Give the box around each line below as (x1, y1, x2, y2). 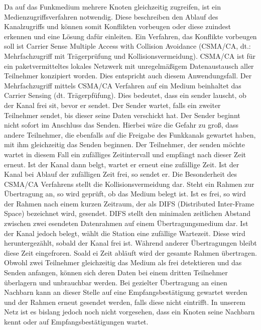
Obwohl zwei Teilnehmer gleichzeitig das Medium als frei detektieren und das (4, 257, 242, 268)
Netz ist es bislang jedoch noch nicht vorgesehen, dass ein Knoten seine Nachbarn (4, 306, 255, 317)
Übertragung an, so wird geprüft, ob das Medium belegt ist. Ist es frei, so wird (4, 188, 246, 199)
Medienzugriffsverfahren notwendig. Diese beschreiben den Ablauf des (4, 11, 218, 22)
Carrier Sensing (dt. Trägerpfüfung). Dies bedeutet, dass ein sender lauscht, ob (4, 90, 246, 100)
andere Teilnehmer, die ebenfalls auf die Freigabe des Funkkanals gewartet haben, (4, 129, 256, 140)
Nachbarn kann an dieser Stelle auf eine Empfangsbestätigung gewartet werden (4, 287, 247, 297)
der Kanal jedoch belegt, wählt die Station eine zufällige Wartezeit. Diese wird (4, 228, 245, 238)
